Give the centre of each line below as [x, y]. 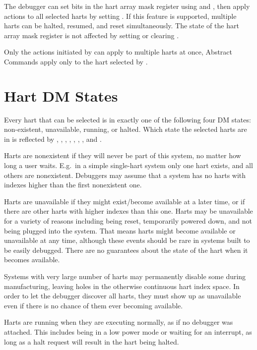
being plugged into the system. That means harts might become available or [120, 230]
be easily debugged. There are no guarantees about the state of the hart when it [126, 250]
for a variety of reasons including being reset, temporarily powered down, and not [128, 221]
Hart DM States [61, 95]
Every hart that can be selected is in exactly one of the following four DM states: [128, 119]
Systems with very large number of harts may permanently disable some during [125, 276]
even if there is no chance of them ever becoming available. [94, 305]
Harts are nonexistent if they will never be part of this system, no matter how [123, 155]
